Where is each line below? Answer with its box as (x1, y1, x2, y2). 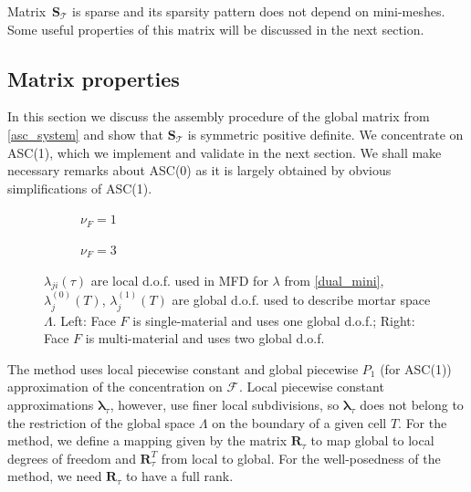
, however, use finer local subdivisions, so (110, 394, 340, 413)
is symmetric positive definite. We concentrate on (187, 124, 464, 143)
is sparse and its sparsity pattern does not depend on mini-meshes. (72, 2, 445, 20)
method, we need (7, 466, 102, 486)
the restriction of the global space (7, 413, 195, 432)
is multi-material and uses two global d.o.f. (85, 329, 325, 348)
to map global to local (310, 431, 434, 450)
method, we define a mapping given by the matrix (7, 431, 288, 450)
